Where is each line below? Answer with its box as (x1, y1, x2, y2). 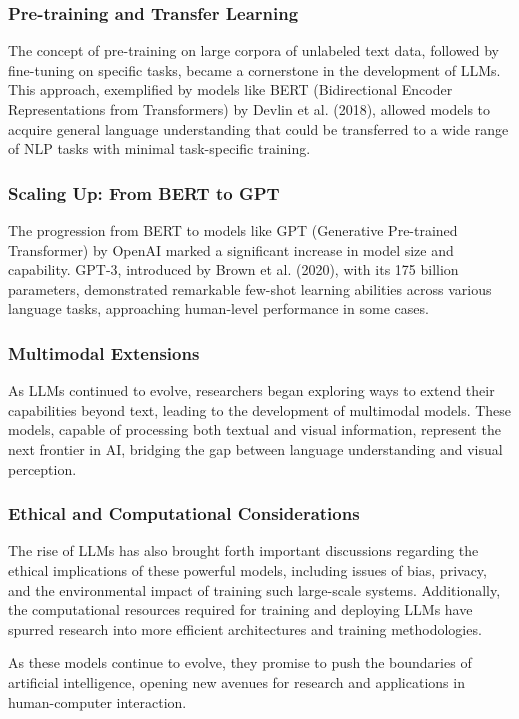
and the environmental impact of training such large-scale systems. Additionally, (8, 579, 501, 600)
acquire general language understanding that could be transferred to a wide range (8, 118, 509, 139)
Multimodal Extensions (8, 340, 200, 365)
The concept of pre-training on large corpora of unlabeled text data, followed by (8, 40, 500, 61)
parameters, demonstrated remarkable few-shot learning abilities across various (8, 278, 492, 299)
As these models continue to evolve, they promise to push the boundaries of (8, 652, 472, 673)
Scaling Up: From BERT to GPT (8, 180, 280, 205)
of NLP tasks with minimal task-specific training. (8, 138, 311, 159)
